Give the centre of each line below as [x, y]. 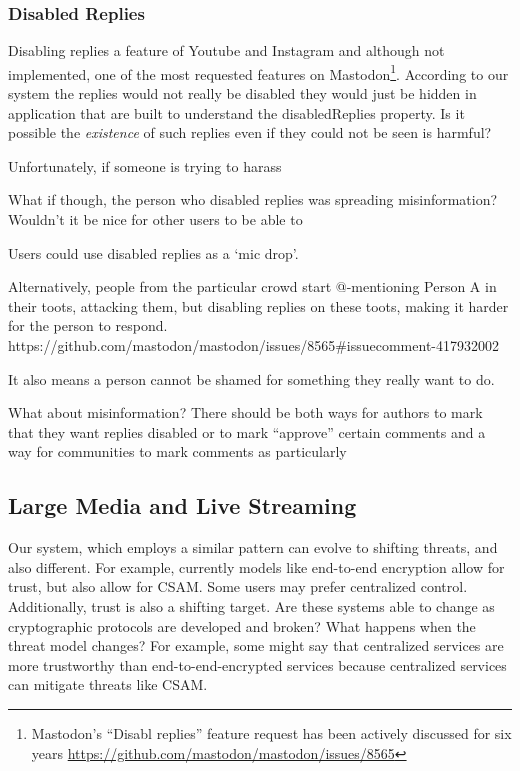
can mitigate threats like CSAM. [108, 684]
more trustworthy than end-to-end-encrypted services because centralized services [257, 664]
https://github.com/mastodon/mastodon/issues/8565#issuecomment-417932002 [253, 345]
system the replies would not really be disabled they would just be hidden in [242, 93]
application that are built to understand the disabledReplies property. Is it [236, 112]
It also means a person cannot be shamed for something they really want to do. [251, 378]
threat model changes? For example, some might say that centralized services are [256, 645]
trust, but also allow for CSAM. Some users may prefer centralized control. [238, 586]
